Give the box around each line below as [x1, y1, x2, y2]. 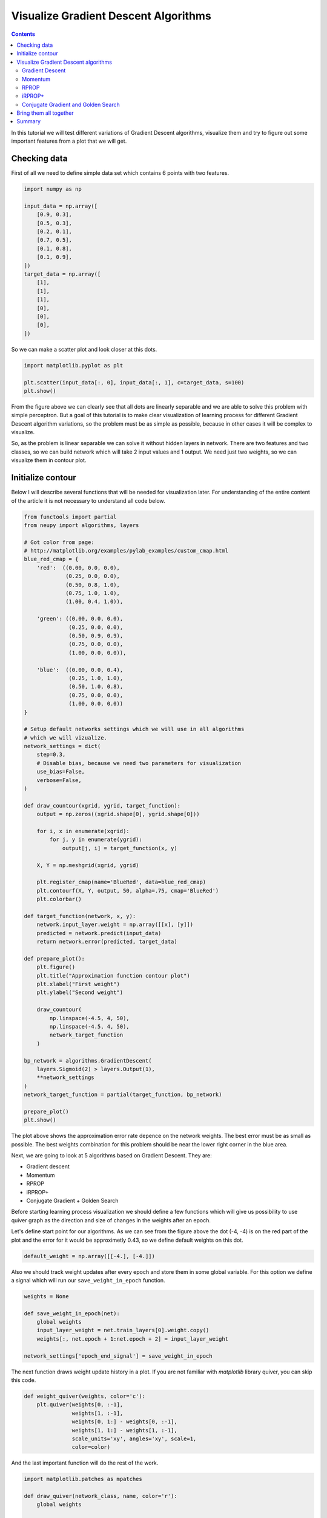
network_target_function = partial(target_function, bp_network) [24, 1091, 222, 1098]
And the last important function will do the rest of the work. [11, 1459, 159, 1466]
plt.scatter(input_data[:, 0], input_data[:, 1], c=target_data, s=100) [24, 379, 245, 386]
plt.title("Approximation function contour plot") [36, 972, 190, 979]
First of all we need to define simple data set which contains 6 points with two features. [11, 169, 230, 177]
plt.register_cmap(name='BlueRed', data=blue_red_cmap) [36, 879, 206, 886]
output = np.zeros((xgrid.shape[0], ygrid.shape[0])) [36, 811, 200, 818]
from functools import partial [24, 513, 117, 520]
